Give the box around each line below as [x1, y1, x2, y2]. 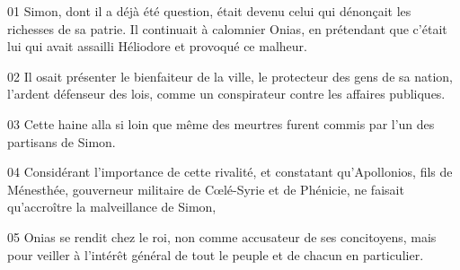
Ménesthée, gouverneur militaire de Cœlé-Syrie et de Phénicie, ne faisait [7, 179, 404, 198]
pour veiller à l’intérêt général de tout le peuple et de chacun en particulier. [7, 245, 424, 264]
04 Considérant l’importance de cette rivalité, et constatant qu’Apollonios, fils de [7, 162, 453, 181]
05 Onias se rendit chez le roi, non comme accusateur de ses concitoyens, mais [7, 227, 437, 246]
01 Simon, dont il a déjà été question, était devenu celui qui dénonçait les [7, 2, 411, 20]
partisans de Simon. [7, 132, 116, 151]
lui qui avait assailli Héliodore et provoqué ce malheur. [7, 37, 307, 56]
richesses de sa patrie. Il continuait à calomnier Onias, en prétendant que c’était [7, 19, 447, 38]
